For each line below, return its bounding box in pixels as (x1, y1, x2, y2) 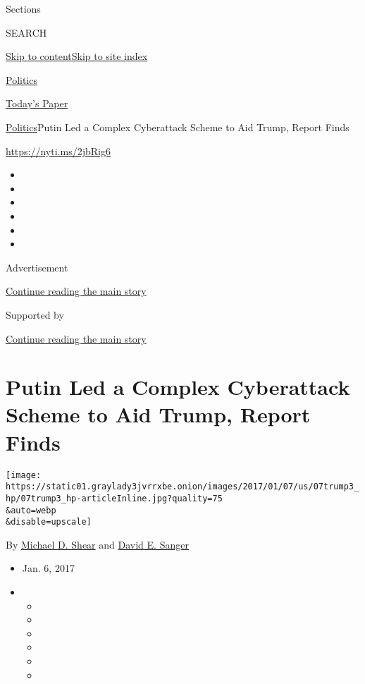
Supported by (6, 307, 64, 322)
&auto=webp (6, 505, 56, 515)
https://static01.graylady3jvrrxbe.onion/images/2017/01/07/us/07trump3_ (6, 482, 359, 492)
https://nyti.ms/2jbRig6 (6, 143, 111, 158)
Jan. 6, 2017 (22, 561, 75, 575)
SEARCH (6, 25, 47, 39)
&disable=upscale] (6, 517, 92, 527)
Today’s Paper (6, 96, 68, 111)
